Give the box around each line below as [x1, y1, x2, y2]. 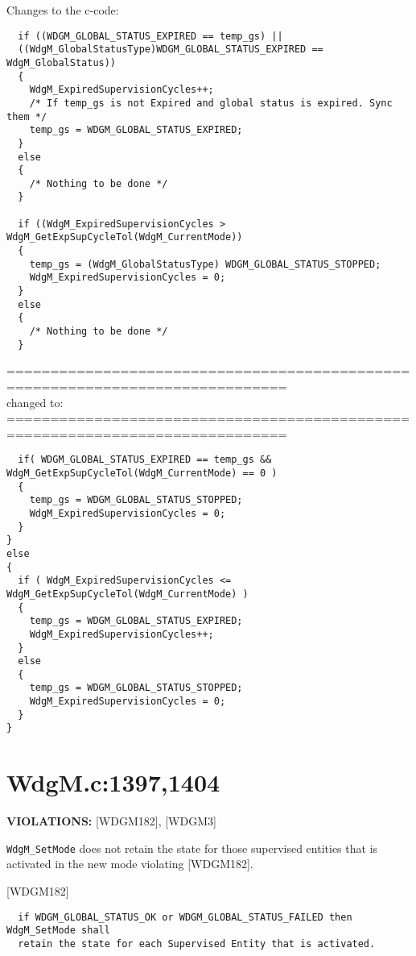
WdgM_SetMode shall [6, 925, 110, 937]
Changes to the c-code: [6, 2, 119, 18]
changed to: [6, 393, 64, 410]
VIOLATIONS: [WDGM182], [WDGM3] [6, 813, 216, 829]
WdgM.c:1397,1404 [6, 766, 220, 799]
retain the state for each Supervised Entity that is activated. [18, 937, 376, 950]
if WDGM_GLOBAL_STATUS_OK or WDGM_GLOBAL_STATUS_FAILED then [18, 911, 352, 923]
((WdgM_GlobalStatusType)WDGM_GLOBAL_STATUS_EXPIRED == [18, 44, 323, 56]
